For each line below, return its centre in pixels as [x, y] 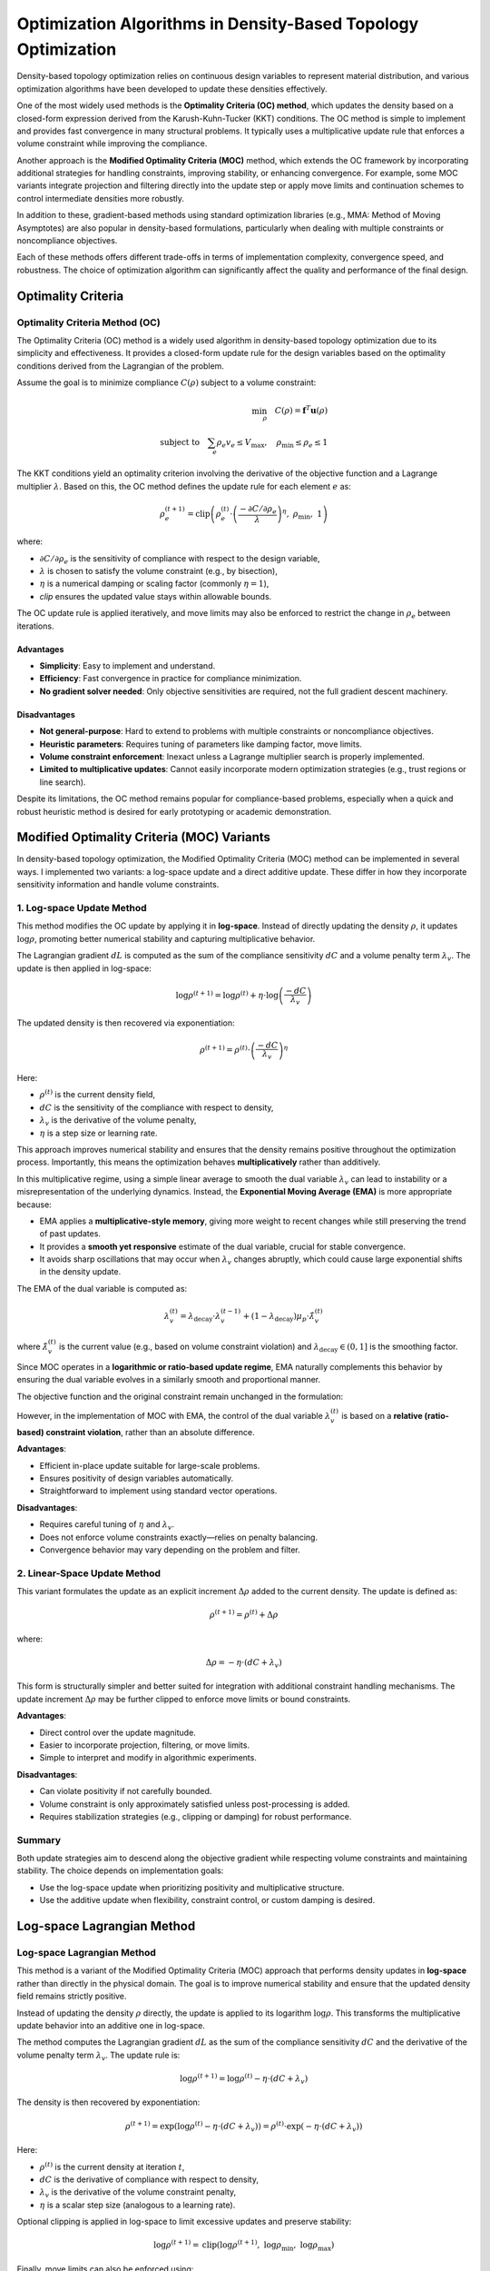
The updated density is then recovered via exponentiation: [126, 1023]
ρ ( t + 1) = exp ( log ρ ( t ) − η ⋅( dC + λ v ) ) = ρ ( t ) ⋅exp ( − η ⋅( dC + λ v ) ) [244, 2127]
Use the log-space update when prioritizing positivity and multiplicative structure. [192, 1887]
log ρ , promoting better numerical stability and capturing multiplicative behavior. [166, 938]
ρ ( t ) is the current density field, [98, 1094]
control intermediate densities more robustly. [101, 198]
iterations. [35, 626]
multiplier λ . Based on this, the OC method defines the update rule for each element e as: [184, 486]
